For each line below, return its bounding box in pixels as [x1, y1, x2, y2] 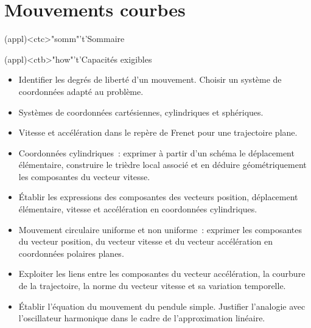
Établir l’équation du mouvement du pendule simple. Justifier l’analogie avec [18, 299, 306, 312]
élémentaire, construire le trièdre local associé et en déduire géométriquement [18, 158, 307, 171]
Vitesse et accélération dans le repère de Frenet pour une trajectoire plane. [18, 126, 298, 139]
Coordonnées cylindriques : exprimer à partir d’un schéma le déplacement [18, 146, 295, 159]
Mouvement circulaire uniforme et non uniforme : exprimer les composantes [18, 223, 302, 236]
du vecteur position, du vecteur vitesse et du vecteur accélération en [18, 235, 273, 248]
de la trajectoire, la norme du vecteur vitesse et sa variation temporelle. [18, 279, 286, 292]
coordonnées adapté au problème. [18, 85, 144, 97]
